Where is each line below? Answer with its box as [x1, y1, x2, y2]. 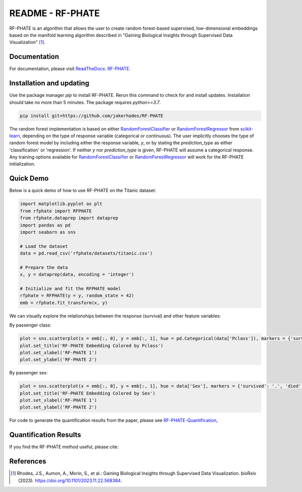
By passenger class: [9, 322, 51, 328]
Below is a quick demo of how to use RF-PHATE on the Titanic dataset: [9, 187, 156, 194]
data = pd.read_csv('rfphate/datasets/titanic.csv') [20, 250, 153, 256]
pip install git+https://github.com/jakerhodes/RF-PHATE [20, 113, 164, 119]
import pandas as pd [20, 222, 70, 228]
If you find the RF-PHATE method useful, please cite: [9, 444, 119, 450]
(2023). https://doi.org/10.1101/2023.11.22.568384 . [18, 477, 122, 483]
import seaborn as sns [20, 229, 76, 235]
